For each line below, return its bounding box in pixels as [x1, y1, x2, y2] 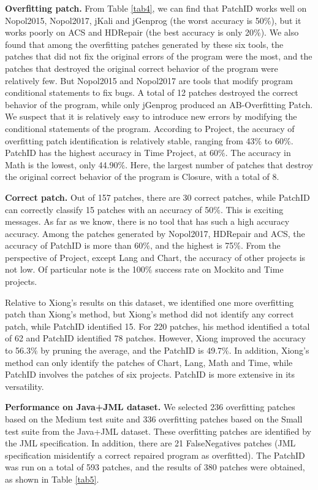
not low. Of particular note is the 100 [5, 263, 145, 276]
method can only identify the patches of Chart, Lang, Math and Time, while [5, 356, 293, 368]
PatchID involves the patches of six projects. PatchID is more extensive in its [5, 368, 295, 381]
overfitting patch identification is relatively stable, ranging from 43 [5, 134, 255, 147]
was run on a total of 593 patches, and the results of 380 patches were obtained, [5, 461, 305, 473]
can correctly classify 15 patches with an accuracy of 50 [5, 203, 214, 216]
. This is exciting [220, 203, 284, 216]
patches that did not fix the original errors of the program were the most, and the [5, 50, 312, 63]
